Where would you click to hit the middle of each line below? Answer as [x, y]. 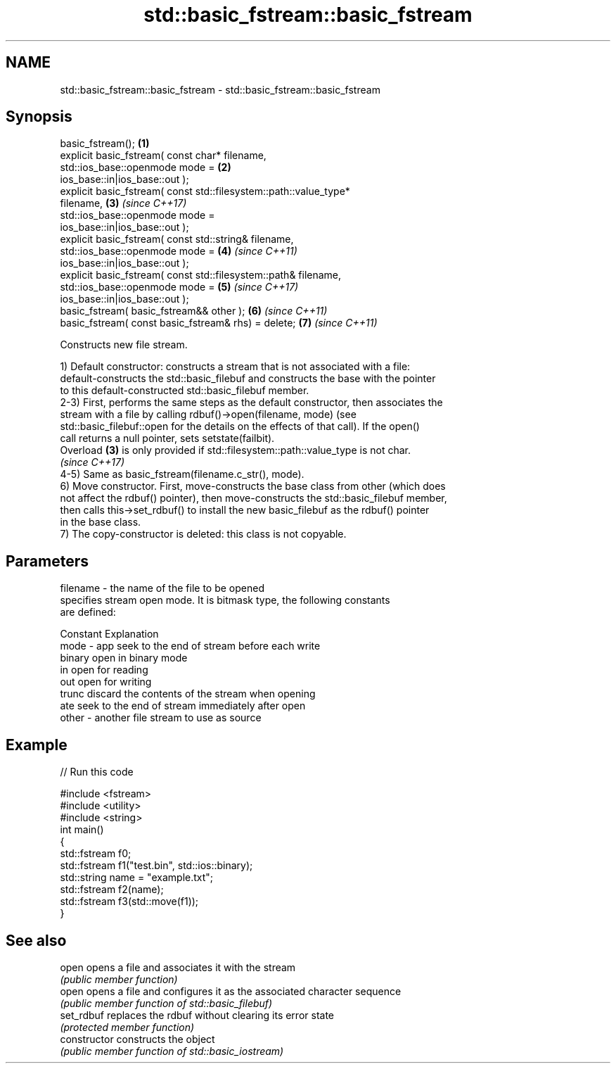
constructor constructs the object [137, 1039]
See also [36, 940]
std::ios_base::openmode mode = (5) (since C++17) [179, 287]
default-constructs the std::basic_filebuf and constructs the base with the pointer [248, 379]
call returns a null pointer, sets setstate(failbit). [167, 438]
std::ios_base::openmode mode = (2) [146, 167]
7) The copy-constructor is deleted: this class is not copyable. [203, 534]
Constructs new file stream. [124, 345]
